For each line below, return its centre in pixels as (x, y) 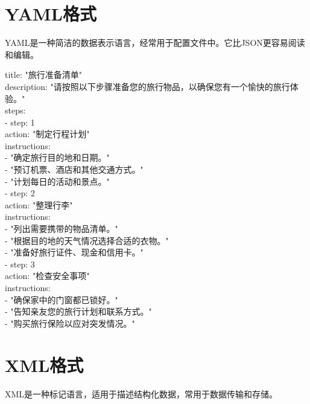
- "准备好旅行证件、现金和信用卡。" (74, 252)
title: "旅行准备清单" (43, 75)
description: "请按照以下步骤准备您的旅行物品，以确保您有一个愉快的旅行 (147, 86)
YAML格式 (51, 14)
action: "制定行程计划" (47, 134)
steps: (15, 110)
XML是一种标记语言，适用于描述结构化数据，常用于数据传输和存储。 (141, 393)
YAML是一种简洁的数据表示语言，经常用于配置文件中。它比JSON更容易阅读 (155, 43)
